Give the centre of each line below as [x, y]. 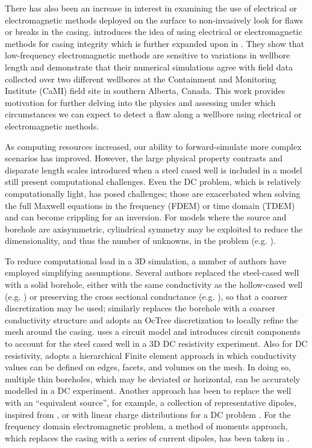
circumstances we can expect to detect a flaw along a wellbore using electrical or [153, 114]
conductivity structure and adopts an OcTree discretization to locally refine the [151, 319]
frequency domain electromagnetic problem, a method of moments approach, [146, 426]
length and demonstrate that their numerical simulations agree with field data [149, 67]
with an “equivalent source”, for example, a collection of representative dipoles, [151, 402]
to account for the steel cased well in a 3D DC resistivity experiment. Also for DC [156, 344]
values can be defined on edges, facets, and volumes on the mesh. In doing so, [148, 367]
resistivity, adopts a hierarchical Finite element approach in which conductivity [151, 355]
